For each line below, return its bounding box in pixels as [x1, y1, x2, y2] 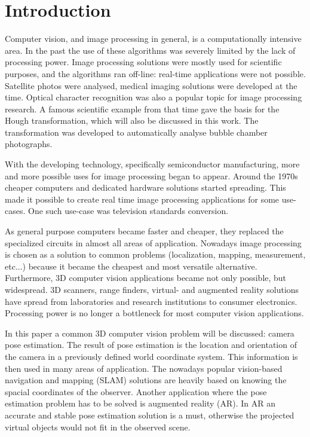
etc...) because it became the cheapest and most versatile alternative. [5, 259, 257, 272]
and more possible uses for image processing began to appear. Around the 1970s [5, 169, 298, 182]
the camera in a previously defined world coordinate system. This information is [5, 350, 298, 362]
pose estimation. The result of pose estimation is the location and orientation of [5, 338, 297, 351]
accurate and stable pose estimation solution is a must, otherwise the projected [5, 408, 294, 421]
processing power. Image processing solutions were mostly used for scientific [5, 56, 282, 68]
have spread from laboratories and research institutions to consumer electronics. [5, 295, 297, 307]
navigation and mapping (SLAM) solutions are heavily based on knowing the [5, 374, 287, 386]
